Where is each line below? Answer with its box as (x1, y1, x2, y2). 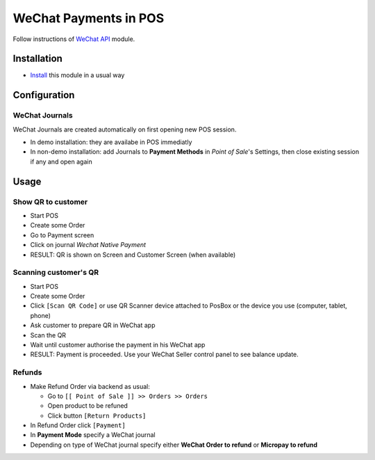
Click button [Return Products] (47, 411, 147, 420)
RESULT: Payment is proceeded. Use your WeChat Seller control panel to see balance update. (30, 350, 299, 358)
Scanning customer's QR (12, 268, 99, 278)
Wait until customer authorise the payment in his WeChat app (30, 340, 206, 349)
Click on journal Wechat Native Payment (30, 241, 146, 249)
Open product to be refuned (47, 402, 128, 410)
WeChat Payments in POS (12, 10, 165, 26)
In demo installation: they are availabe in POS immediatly (30, 138, 192, 146)
